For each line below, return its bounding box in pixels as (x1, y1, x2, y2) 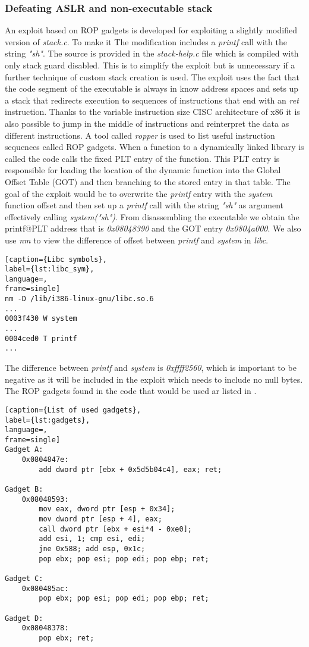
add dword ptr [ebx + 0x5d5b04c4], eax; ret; (39, 465, 222, 474)
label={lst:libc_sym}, (5, 265, 94, 274)
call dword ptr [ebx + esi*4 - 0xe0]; (39, 524, 192, 533)
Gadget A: (5, 445, 43, 454)
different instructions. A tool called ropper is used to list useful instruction (5, 129, 275, 141)
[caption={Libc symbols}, (5, 255, 107, 264)
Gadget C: (5, 574, 43, 583)
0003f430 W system (5, 314, 77, 323)
